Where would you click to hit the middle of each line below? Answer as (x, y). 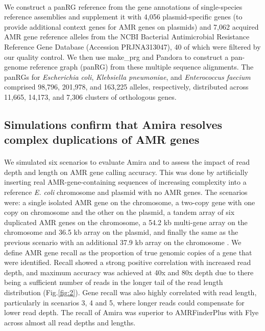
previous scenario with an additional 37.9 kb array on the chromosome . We (123, 242)
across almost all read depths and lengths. (70, 322)
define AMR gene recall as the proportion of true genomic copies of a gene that (128, 252)
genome (16, 67)
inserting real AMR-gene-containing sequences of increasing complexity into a (125, 182)
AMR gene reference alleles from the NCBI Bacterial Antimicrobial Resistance (127, 37)
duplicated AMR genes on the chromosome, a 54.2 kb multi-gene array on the (126, 222)
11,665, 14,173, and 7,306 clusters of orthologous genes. (90, 96)
